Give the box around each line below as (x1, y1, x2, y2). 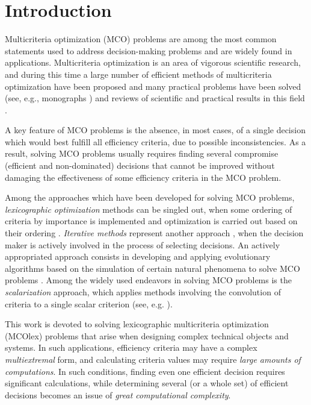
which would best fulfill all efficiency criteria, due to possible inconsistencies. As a (5, 135, 306, 148)
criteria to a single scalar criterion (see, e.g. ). (5, 297, 173, 310)
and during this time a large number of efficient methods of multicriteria (5, 67, 272, 80)
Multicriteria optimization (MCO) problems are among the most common (5, 33, 277, 45)
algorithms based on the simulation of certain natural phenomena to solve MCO (5, 262, 300, 274)
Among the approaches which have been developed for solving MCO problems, (5, 191, 295, 204)
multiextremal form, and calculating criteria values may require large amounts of (5, 353, 301, 365)
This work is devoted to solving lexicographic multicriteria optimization (5, 318, 269, 330)
